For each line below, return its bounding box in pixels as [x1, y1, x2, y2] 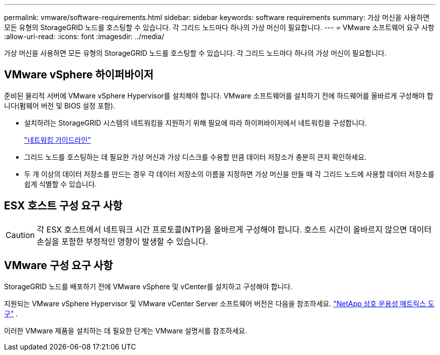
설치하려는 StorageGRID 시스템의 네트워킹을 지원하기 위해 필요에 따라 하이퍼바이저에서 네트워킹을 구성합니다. [24, 118, 367, 127]
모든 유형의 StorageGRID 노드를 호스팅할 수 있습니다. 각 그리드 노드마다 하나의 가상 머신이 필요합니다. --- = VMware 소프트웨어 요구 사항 [4, 23, 434, 32]
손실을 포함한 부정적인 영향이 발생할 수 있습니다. [37, 236, 208, 247]
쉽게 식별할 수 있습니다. [24, 179, 97, 188]
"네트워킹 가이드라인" [24, 135, 91, 144]
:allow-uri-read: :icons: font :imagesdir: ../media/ [4, 32, 164, 41]
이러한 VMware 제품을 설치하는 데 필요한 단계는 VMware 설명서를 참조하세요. [4, 326, 247, 335]
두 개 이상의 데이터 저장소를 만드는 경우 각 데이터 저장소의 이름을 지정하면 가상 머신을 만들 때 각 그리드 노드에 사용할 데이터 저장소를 [24, 169, 434, 178]
